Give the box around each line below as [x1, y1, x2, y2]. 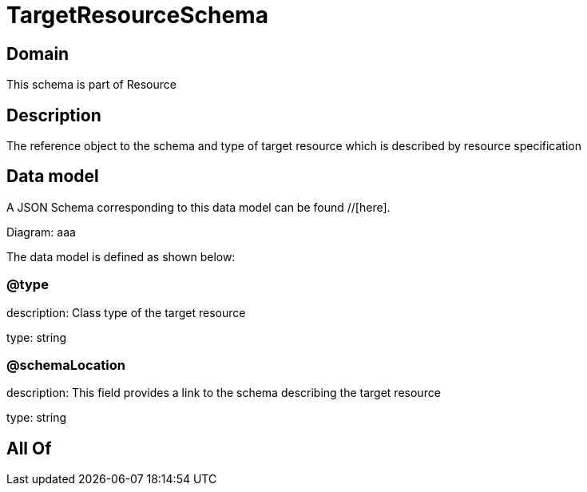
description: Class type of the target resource [6, 305, 246, 319]
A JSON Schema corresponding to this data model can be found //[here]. [6, 200, 391, 214]
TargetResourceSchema [6, 2, 268, 29]
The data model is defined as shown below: [6, 249, 236, 264]
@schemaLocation [6, 356, 125, 373]
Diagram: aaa [6, 224, 76, 239]
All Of [6, 438, 52, 458]
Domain [6, 43, 69, 64]
